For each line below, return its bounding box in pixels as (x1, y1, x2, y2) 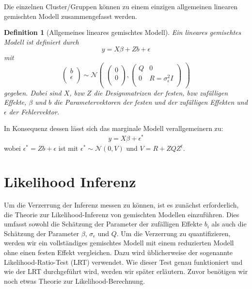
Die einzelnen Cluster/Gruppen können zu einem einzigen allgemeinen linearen (4, 1, 237, 11)
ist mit (58, 143, 79, 153)
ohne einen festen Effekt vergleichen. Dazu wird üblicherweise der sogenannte (4, 247, 233, 257)
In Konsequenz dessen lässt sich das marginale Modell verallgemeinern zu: (4, 123, 223, 133)
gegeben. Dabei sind (4, 87, 62, 97)
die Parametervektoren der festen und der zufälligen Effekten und (53, 97, 248, 107)
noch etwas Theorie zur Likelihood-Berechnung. (4, 275, 145, 286)
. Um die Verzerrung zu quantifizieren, (116, 228, 231, 238)
